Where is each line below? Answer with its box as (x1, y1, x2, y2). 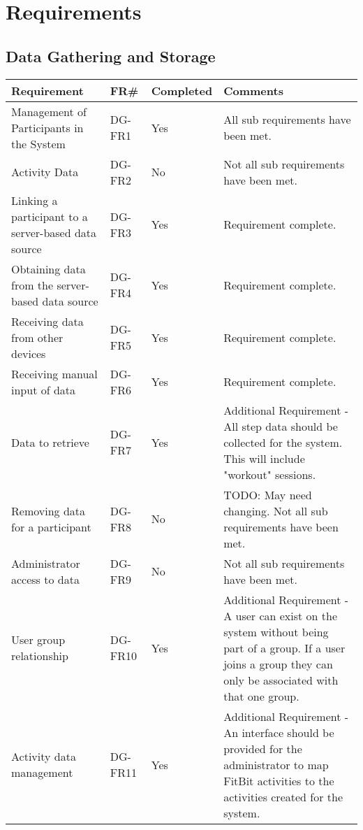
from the (11, 276, 54, 293)
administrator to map (223, 756, 329, 773)
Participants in (11, 119, 84, 136)
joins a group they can (223, 655, 333, 672)
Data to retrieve (11, 434, 89, 450)
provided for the (223, 740, 302, 757)
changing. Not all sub (223, 502, 328, 519)
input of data (11, 381, 76, 398)
